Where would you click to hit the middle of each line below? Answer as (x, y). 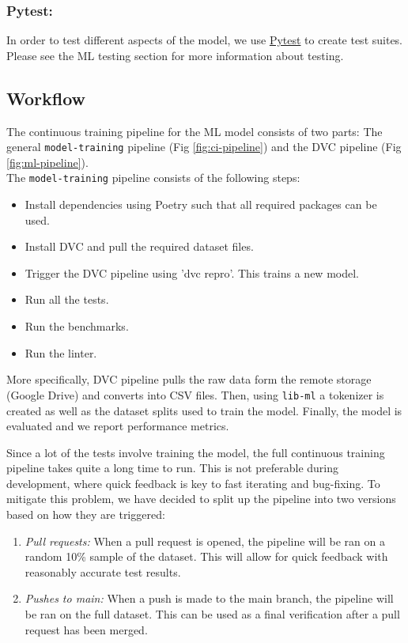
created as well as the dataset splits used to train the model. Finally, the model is (204, 410)
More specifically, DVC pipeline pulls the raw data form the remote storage (189, 379)
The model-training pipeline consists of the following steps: (153, 178)
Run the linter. (61, 352)
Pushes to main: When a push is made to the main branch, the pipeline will (209, 598)
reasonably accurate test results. (103, 571)
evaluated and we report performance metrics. (118, 426)
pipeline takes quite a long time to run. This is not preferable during (173, 468)
